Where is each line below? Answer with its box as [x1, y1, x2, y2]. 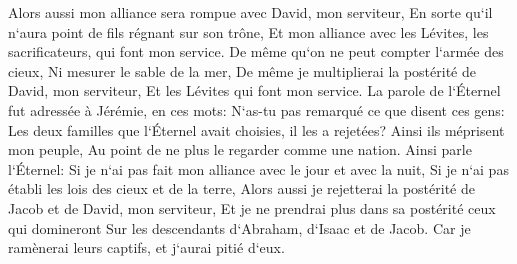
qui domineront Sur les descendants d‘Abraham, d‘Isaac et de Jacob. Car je [8, 217, 471, 238]
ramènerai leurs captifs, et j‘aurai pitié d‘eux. [8, 237, 285, 258]
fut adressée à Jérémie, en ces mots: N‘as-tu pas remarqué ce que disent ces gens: [8, 99, 505, 120]
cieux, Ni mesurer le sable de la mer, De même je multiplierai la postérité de [8, 60, 476, 81]
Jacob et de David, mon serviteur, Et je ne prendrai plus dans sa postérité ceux [8, 197, 496, 218]
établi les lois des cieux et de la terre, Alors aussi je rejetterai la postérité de [8, 178, 475, 199]
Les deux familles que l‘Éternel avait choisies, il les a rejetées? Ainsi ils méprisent [8, 119, 505, 140]
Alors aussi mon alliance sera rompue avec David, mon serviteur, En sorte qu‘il [8, 2, 493, 22]
